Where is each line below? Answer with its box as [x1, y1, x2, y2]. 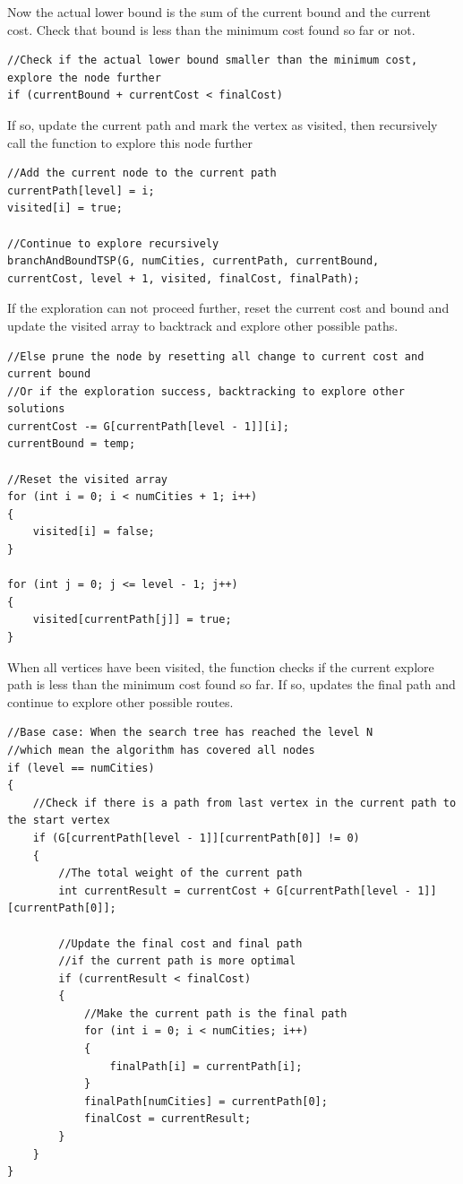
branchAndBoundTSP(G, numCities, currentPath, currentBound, [7, 255, 380, 268]
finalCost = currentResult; [83, 1112, 252, 1126]
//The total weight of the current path [58, 867, 303, 880]
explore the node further [7, 71, 161, 84]
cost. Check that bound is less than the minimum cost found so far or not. [7, 20, 416, 39]
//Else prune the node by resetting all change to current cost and [7, 350, 424, 363]
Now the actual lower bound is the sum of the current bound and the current [7, 3, 431, 21]
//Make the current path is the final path [83, 1007, 347, 1020]
